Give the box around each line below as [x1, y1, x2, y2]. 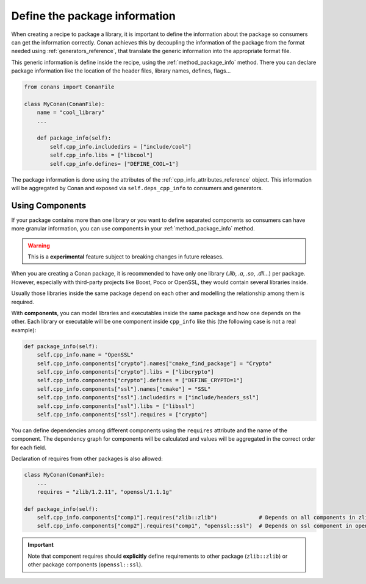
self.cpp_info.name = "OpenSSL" [37, 351, 134, 358]
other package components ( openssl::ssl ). [27, 561, 143, 568]
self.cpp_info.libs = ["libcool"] [49, 152, 153, 158]
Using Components [11, 200, 87, 210]
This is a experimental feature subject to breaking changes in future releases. [27, 253, 224, 260]
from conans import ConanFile [24, 84, 115, 91]
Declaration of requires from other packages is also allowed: [11, 455, 163, 463]
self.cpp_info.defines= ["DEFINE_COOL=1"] [49, 160, 179, 167]
